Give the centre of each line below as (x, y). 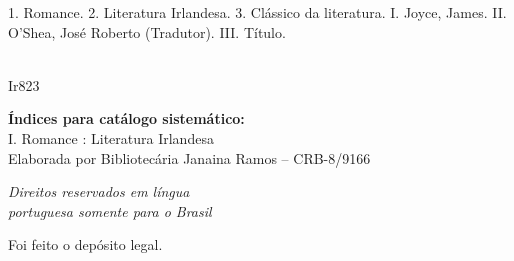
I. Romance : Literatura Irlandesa (111, 137)
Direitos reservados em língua (99, 191)
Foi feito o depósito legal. (85, 244)
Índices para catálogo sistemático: (126, 118)
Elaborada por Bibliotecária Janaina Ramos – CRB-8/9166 (189, 157)
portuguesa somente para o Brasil (110, 210)
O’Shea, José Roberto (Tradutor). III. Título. (147, 31)
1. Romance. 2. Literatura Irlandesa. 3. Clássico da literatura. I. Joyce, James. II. (257, 12)
